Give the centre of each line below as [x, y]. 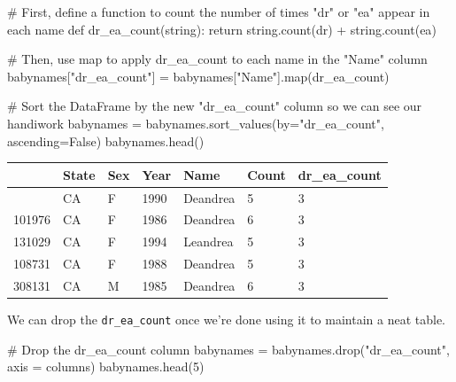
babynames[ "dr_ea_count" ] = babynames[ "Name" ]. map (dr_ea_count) [198, 76]
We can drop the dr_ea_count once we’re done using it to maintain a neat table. [227, 319]
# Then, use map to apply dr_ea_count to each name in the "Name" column [217, 59]
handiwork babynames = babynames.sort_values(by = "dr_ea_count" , [196, 123]
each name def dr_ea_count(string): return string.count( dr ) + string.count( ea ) [222, 29]
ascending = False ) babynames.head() [106, 140]
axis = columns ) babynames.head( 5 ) [106, 366]
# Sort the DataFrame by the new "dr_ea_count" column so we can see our [215, 106]
